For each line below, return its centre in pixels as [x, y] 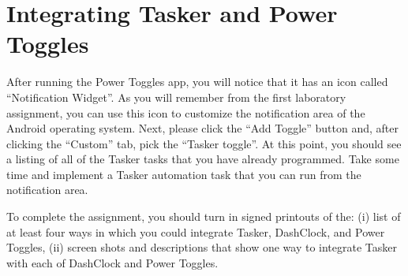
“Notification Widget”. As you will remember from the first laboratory [176, 97]
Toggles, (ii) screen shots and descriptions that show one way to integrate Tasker [202, 247]
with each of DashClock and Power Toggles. [112, 262]
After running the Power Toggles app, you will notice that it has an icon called [197, 82]
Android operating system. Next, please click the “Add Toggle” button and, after [202, 128]
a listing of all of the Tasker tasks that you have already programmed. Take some [203, 159]
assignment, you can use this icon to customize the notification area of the [186, 112]
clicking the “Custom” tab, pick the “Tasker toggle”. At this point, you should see [204, 143]
